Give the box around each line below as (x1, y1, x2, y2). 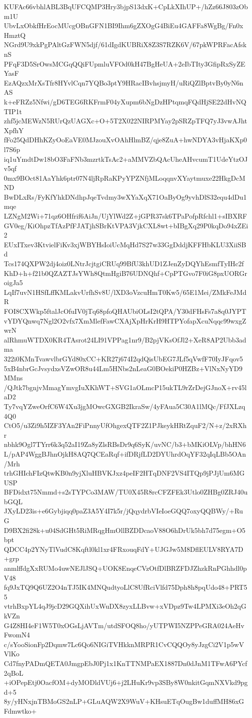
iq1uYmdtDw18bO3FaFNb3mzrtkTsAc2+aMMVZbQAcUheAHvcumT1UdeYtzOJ (4, 154, 248, 164)
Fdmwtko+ (4, 705, 37, 716)
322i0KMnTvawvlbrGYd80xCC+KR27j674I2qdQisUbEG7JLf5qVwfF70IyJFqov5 (4, 353, 243, 363)
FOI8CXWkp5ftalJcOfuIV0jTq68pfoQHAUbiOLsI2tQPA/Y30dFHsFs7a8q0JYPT (4, 306, 247, 316)
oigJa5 (4, 277, 23, 288)
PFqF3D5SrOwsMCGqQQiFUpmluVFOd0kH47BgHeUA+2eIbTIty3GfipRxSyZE (4, 58, 245, 68)
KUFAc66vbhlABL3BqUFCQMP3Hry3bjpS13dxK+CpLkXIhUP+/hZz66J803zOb (4, 1, 248, 11)
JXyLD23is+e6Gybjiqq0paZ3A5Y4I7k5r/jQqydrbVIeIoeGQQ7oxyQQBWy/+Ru (4, 506, 243, 516)
